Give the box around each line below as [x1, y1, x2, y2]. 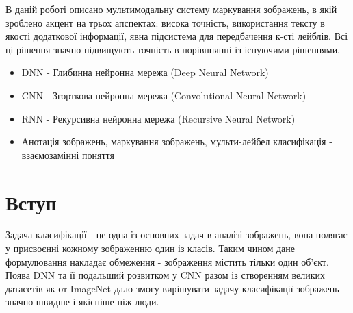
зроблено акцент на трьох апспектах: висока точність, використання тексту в [5, 15, 325, 29]
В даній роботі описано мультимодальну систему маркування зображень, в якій [5, 2, 337, 16]
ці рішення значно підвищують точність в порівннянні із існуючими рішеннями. [5, 42, 341, 56]
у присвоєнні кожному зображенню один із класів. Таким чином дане [5, 241, 295, 255]
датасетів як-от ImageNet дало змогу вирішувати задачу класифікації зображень [5, 281, 339, 295]
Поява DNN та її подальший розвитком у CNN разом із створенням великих [5, 268, 325, 282]
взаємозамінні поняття [21, 147, 114, 162]
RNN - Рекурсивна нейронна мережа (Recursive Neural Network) [21, 111, 296, 125]
